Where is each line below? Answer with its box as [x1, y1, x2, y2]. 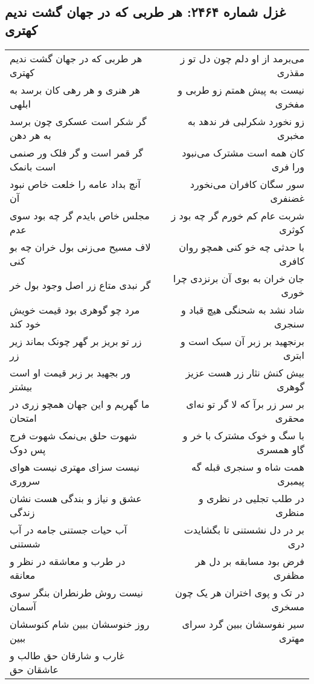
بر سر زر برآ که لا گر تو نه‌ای [186, 396, 304, 411]
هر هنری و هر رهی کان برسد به [10, 82, 141, 97]
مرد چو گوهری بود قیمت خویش [10, 302, 140, 317]
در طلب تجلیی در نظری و [199, 491, 304, 505]
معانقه [10, 567, 36, 582]
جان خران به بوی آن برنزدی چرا [173, 271, 304, 285]
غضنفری [270, 190, 304, 205]
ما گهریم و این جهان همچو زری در [10, 396, 150, 411]
